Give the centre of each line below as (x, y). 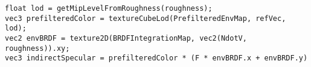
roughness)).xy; (37, 48)
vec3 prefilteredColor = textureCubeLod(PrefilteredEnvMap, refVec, (146, 18)
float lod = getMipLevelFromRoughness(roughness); (109, 8)
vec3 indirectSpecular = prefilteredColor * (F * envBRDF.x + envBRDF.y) (156, 58)
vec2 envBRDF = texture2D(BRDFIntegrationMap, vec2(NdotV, (126, 38)
